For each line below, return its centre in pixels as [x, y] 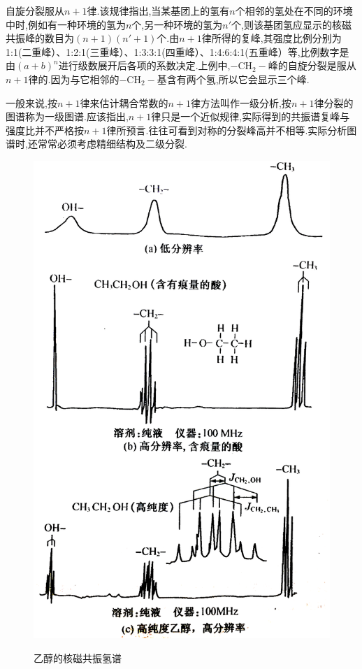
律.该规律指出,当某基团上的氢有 [158, 10]
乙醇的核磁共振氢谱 [78, 657]
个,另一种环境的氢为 [177, 24]
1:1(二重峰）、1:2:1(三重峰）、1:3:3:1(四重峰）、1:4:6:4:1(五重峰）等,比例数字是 [178, 51]
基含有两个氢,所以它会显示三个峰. [233, 79]
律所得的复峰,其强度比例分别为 [271, 38]
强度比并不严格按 [45, 130]
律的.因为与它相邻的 [74, 79]
